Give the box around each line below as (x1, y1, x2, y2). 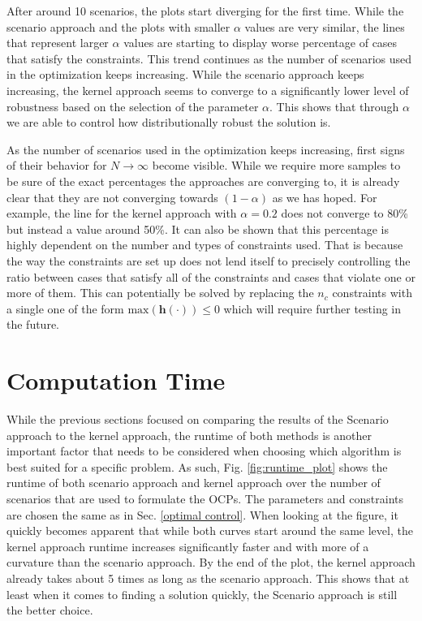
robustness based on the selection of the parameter (6, 97, 259, 114)
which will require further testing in (223, 300, 402, 317)
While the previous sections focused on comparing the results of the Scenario (6, 411, 389, 427)
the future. (6, 316, 60, 333)
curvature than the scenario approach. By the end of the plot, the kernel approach (6, 554, 416, 571)
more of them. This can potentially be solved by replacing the (6, 284, 314, 301)
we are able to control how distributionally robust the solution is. (6, 114, 331, 131)
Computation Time (6, 364, 226, 397)
